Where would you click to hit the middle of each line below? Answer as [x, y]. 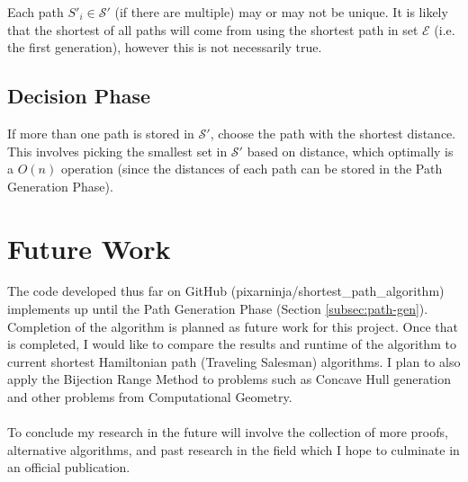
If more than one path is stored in [101, 133]
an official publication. [69, 467]
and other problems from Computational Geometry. [150, 397]
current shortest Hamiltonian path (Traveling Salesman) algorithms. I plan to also [234, 361]
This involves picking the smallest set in [117, 151]
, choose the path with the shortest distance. [333, 133]
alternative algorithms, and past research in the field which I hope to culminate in [234, 449]
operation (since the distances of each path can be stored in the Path [252, 169]
